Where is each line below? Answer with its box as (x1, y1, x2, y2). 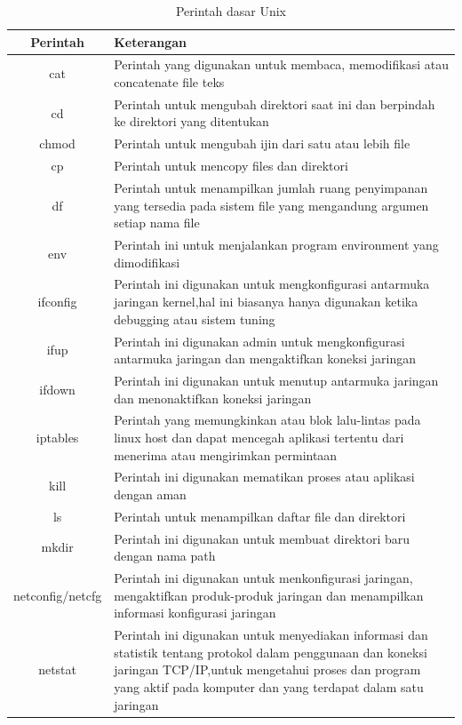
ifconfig (37, 292, 77, 311)
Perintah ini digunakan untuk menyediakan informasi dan (114, 625, 428, 644)
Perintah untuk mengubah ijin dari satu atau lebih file (114, 134, 410, 153)
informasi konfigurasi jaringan (114, 603, 276, 622)
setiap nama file (114, 213, 200, 232)
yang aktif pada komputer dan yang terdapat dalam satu (114, 677, 424, 696)
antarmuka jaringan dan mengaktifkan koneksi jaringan (114, 349, 416, 368)
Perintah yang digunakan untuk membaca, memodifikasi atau (114, 55, 449, 74)
